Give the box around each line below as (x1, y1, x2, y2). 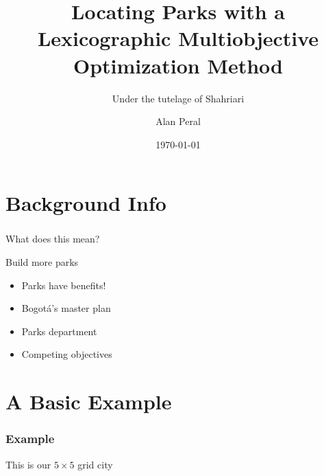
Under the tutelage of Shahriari (112, 91, 245, 105)
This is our (5, 457, 51, 471)
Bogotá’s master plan (21, 301, 111, 315)
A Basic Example (5, 387, 172, 416)
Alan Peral (155, 114, 201, 128)
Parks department (21, 324, 97, 338)
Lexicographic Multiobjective (37, 24, 319, 52)
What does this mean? (5, 231, 100, 246)
